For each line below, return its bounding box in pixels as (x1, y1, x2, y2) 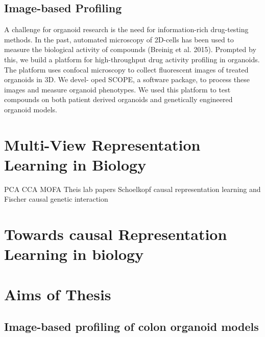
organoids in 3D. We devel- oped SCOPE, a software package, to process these (4, 74, 250, 85)
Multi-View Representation (4, 134, 201, 155)
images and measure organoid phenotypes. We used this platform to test (4, 84, 231, 94)
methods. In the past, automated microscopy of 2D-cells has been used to (4, 34, 234, 44)
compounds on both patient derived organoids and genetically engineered (4, 94, 233, 105)
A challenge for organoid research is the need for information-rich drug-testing (4, 24, 249, 35)
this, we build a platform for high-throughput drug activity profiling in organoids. (4, 54, 260, 64)
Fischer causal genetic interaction (4, 194, 108, 204)
